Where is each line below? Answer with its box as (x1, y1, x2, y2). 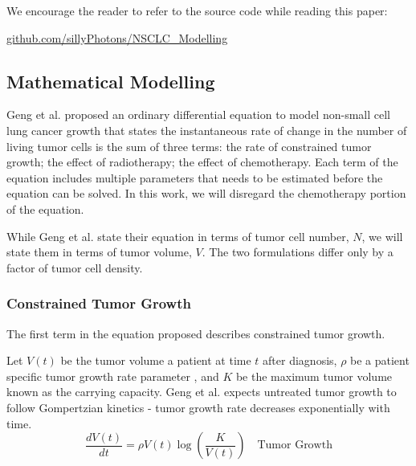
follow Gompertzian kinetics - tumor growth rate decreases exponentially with (6, 399, 390, 415)
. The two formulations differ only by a (202, 243, 394, 260)
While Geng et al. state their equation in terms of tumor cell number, (6, 227, 349, 244)
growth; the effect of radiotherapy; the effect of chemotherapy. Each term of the (6, 153, 398, 170)
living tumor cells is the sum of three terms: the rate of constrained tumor (6, 137, 372, 154)
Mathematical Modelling (6, 68, 215, 93)
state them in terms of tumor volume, (6, 243, 192, 260)
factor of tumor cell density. (6, 259, 143, 276)
